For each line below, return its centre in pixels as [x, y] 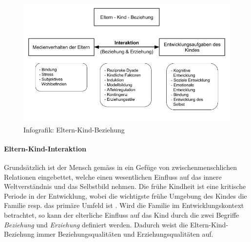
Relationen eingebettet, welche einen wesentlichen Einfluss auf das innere [113, 177]
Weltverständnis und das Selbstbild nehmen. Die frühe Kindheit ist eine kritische [125, 186]
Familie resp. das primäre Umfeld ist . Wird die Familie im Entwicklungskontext [124, 205]
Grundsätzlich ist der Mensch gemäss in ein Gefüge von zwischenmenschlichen [120, 167]
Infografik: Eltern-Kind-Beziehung [74, 129]
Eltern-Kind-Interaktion [45, 148]
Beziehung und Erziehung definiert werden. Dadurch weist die [96, 224]
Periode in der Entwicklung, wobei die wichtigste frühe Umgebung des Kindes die [125, 195]
